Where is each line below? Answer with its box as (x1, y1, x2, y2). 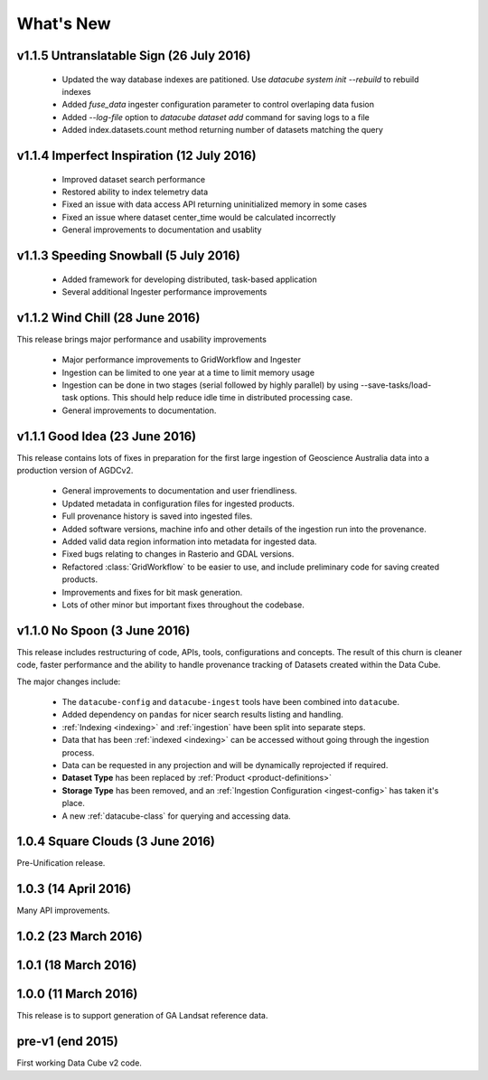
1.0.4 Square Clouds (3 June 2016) (16, 834, 216, 850)
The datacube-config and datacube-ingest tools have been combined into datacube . (61, 697, 399, 708)
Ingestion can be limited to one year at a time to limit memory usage (61, 367, 315, 378)
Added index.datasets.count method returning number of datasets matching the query (61, 125, 384, 136)
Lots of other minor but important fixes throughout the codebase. (61, 599, 305, 610)
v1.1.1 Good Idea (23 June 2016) (16, 428, 197, 444)
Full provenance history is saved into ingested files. (61, 511, 253, 521)
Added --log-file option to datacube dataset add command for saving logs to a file (61, 111, 370, 122)
